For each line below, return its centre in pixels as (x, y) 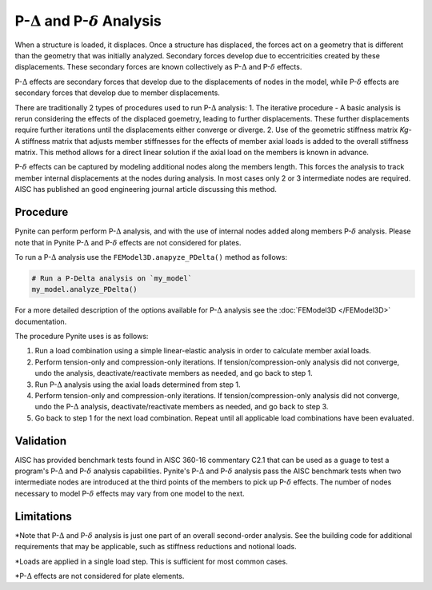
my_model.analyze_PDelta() (84, 289)
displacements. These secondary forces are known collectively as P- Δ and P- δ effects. (158, 67)
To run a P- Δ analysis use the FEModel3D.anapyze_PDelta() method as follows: (151, 257)
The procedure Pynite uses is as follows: (82, 337)
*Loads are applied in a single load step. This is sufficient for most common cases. (151, 561)
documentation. (41, 321)
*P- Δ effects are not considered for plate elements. (100, 576)
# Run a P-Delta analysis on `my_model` (112, 278)
